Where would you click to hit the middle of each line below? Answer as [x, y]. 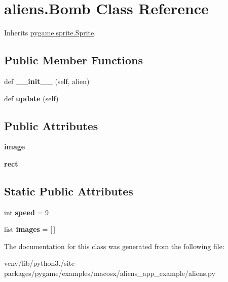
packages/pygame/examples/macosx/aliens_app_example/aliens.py [110, 273]
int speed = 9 [27, 212]
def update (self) [31, 98]
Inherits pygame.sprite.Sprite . [50, 33]
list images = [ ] [30, 229]
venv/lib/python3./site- [41, 263]
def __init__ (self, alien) [47, 81]
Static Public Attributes [69, 191]
